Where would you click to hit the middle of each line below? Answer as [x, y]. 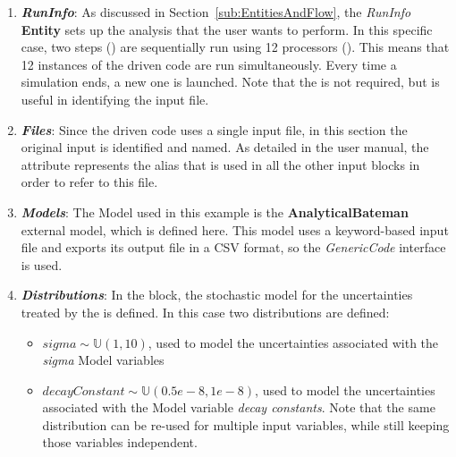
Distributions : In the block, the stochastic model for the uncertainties [217, 295]
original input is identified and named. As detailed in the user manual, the [225, 147]
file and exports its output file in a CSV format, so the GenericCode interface [233, 247]
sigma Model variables [103, 360]
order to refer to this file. [89, 182]
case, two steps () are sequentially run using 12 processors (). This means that [235, 47]
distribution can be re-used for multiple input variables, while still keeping [246, 424]
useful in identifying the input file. [115, 99]
